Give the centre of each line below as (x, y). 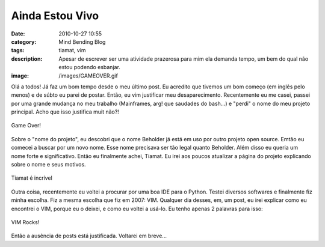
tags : (18, 50)
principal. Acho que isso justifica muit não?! (65, 112)
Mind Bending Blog (82, 41)
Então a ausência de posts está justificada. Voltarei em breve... (89, 236)
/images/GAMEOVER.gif (88, 76)
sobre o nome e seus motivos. (49, 165)
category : (24, 41)
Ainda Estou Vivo (55, 16)
